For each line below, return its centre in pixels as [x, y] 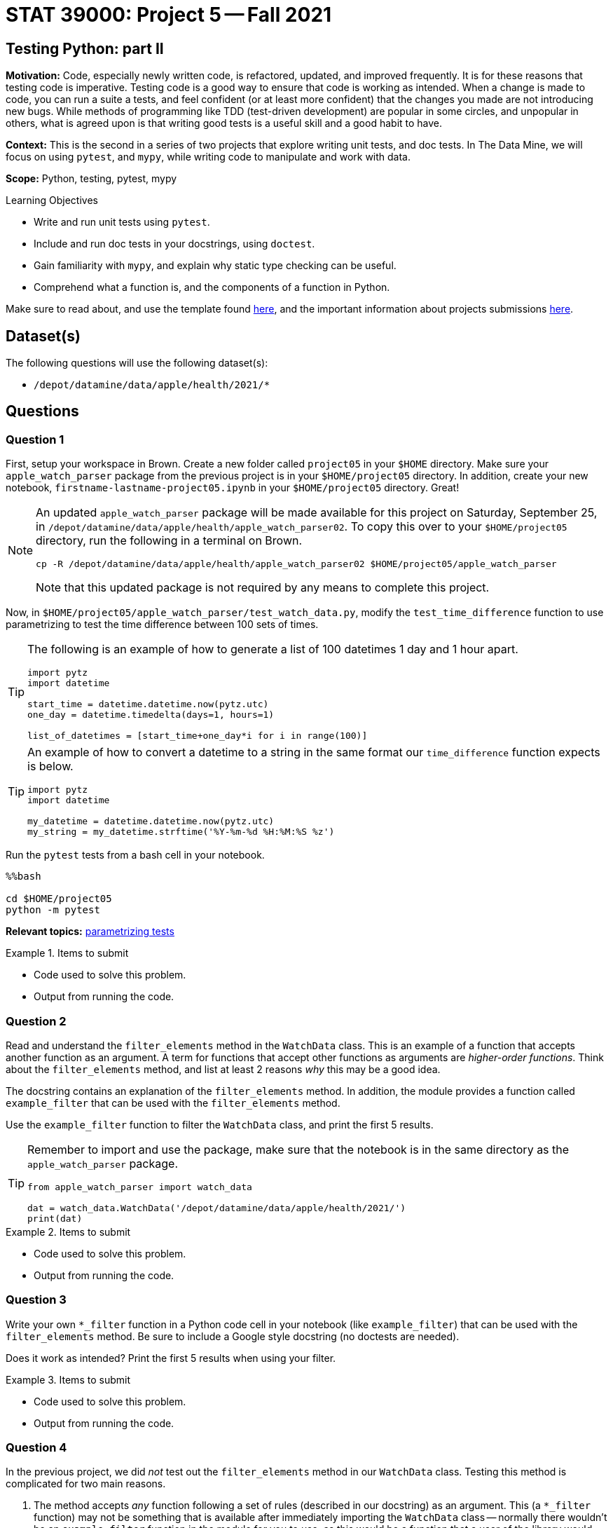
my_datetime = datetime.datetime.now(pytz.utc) [151, 821]
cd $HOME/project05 [59, 899]
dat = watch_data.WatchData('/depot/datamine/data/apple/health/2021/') [217, 1208]
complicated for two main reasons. [86, 1484]
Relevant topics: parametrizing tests [90, 932]
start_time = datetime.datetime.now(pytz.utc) [148, 704]
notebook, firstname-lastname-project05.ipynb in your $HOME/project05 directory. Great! [233, 488]
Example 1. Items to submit [67, 953]
